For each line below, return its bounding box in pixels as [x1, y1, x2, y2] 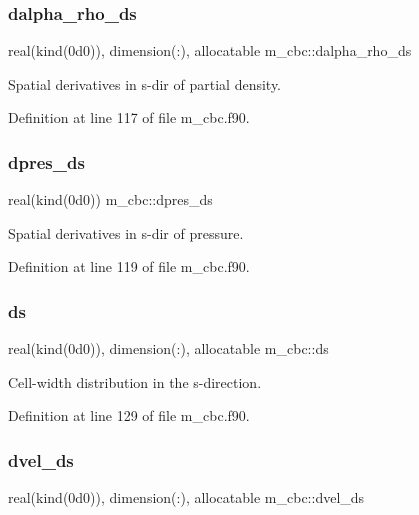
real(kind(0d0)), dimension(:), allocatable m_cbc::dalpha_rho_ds [8, 40, 412, 61]
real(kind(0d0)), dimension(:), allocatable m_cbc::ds [8, 338, 329, 359]
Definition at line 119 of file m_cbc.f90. [8, 256, 250, 277]
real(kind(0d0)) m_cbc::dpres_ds [8, 189, 213, 210]
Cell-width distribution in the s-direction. [8, 371, 262, 392]
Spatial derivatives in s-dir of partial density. [8, 73, 281, 94]
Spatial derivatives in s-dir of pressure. [8, 222, 244, 243]
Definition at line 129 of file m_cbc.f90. [8, 405, 250, 426]
